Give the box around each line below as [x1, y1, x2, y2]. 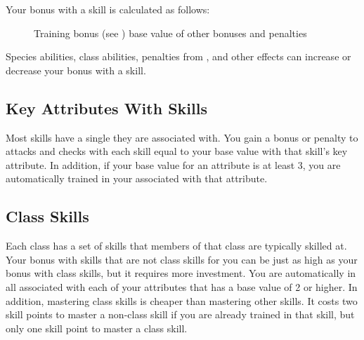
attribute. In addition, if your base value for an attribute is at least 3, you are [6, 157, 341, 172]
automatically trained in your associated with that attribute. [6, 171, 268, 186]
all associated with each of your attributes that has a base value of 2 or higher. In [6, 279, 358, 294]
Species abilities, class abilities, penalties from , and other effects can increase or [6, 49, 351, 64]
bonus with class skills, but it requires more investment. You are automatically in [6, 266, 356, 280]
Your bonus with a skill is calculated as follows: [6, 2, 210, 16]
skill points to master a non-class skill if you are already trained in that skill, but [6, 307, 355, 322]
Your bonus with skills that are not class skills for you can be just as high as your [6, 252, 358, 266]
